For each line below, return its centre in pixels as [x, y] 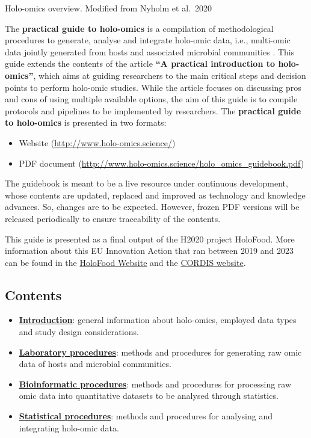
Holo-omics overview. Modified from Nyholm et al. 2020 [108, 8]
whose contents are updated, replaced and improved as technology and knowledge [155, 195]
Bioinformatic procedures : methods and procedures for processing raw [155, 384]
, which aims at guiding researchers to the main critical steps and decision [170, 75]
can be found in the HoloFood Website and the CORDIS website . [125, 262]
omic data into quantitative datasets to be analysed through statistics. [149, 396]
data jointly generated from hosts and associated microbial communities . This [150, 51]
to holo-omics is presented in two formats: [86, 122]
